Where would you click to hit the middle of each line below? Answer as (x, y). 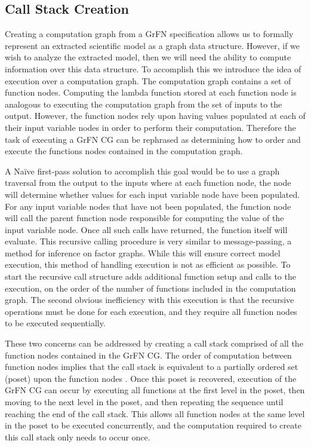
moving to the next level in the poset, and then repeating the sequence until (144, 402)
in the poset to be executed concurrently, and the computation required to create (153, 425)
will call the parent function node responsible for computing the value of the (144, 218)
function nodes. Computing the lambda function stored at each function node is (151, 92)
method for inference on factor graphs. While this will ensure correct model (143, 252)
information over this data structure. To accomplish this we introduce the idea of (153, 68)
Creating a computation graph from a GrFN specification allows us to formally (149, 34)
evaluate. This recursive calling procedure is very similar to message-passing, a (148, 241)
